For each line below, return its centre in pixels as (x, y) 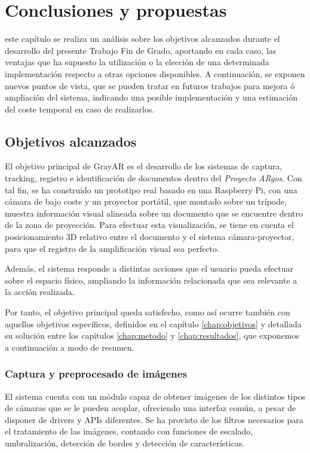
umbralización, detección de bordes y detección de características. (125, 443)
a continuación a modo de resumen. (70, 347)
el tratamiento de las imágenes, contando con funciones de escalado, (129, 431)
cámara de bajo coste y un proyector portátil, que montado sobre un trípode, (146, 201)
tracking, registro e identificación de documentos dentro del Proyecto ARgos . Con (154, 178)
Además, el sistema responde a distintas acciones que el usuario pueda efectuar (149, 268)
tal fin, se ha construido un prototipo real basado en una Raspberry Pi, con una (151, 189)
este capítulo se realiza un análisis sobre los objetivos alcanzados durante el (142, 39)
